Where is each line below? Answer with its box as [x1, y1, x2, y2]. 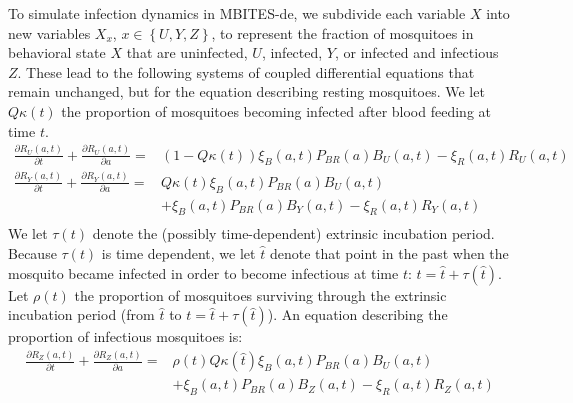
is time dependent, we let [101, 243, 256, 264]
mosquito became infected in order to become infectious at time [8, 262, 399, 283]
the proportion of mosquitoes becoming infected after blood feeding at [61, 100, 491, 121]
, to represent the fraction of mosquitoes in [211, 22, 474, 43]
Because [8, 243, 57, 264]
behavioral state [8, 42, 106, 63]
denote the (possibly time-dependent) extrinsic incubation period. [92, 223, 495, 244]
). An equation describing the [267, 304, 448, 325]
